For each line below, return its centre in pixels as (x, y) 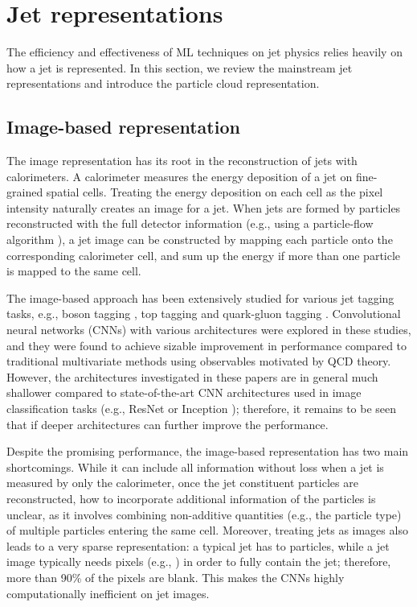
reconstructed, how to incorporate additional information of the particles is (191, 498)
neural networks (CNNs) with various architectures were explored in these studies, (209, 330)
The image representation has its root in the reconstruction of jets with (182, 161)
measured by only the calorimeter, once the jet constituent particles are (182, 483)
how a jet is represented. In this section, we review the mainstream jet (180, 67)
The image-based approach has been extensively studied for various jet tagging (200, 297)
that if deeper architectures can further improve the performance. (168, 424)
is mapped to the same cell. (74, 271)
